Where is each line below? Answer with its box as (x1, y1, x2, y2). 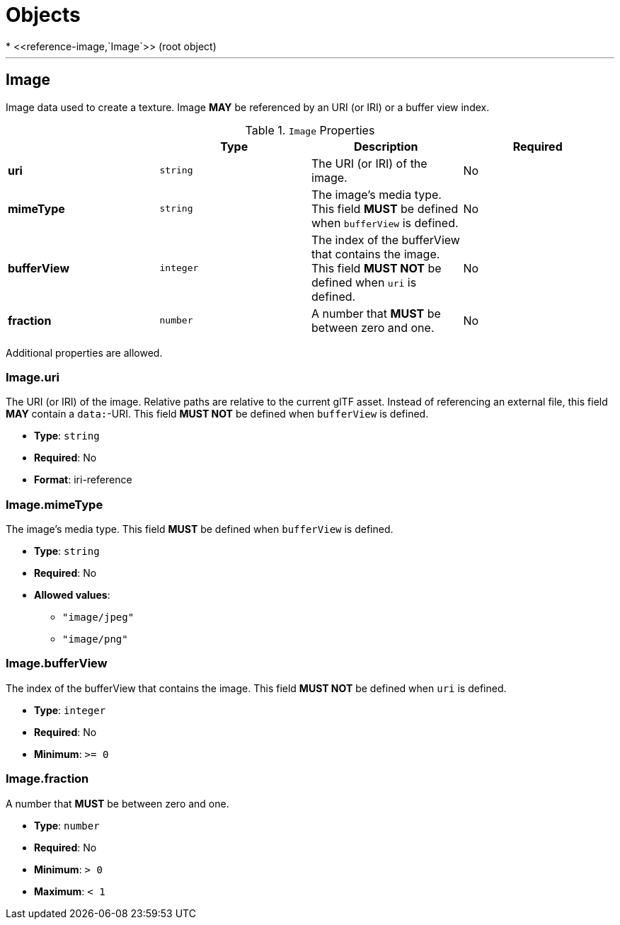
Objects (6, 3, 81, 27)
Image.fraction (6, 771, 89, 786)
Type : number (34, 819, 100, 832)
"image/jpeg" (62, 611, 134, 624)
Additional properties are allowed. (6, 346, 163, 359)
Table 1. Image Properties (245, 122, 375, 137)
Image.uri (6, 369, 59, 384)
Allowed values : (34, 589, 110, 602)
